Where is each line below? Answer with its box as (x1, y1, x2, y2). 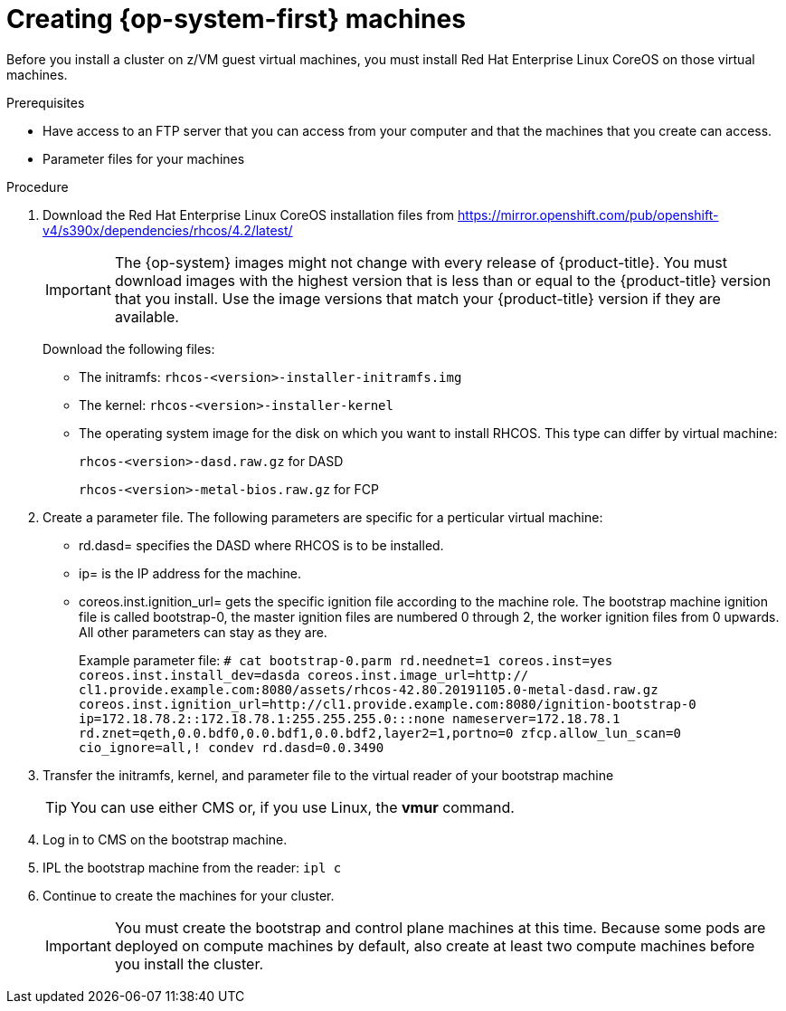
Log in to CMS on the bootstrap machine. (43, 831, 288, 847)
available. (114, 307, 179, 326)
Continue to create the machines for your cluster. (43, 887, 335, 903)
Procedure (6, 178, 69, 195)
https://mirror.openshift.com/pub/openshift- (458, 206, 719, 223)
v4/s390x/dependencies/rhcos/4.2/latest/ (43, 222, 293, 238)
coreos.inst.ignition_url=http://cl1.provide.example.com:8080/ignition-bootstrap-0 (79, 696, 696, 711)
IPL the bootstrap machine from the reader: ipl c (43, 859, 342, 875)
